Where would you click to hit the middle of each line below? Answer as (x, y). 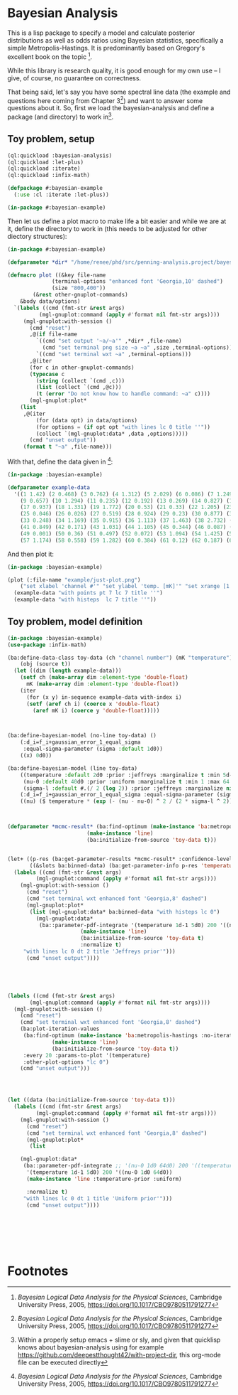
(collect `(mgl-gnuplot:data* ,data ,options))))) (112, 434)
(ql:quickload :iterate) (44, 169)
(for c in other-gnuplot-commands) (82, 368)
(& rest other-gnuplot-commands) (81, 295)
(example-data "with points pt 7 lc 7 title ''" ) (88, 593)
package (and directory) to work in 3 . (61, 116)
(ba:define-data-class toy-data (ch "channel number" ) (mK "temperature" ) (120, 658)
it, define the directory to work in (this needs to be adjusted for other (107, 228)
